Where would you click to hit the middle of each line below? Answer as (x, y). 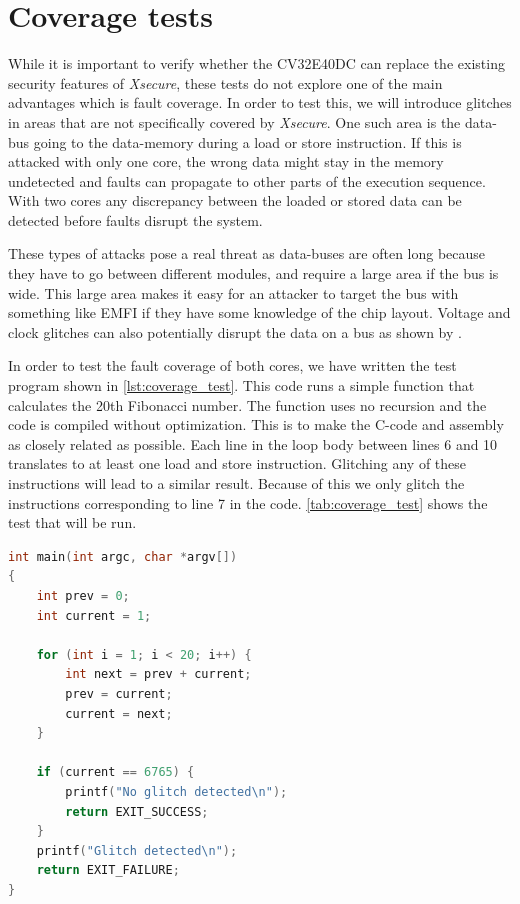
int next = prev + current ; (158, 674)
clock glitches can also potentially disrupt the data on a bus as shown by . (235, 331)
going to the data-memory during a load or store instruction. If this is (247, 141)
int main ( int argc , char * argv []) (123, 556)
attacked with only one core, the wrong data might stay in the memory (226, 161)
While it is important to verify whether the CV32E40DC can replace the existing (256, 63)
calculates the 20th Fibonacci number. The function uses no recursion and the (247, 404)
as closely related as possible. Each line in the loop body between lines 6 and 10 (253, 443)
